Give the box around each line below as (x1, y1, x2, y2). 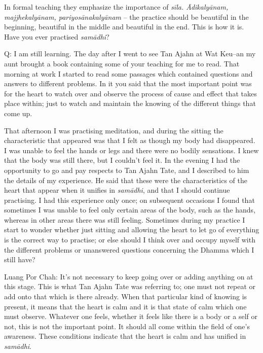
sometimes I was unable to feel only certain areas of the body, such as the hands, (4, 204, 256, 215)
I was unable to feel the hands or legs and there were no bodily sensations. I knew (4, 145, 259, 155)
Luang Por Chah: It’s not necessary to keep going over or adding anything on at (4, 271, 253, 281)
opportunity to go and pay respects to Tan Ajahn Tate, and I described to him (4, 164, 249, 175)
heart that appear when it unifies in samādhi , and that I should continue (4, 185, 230, 195)
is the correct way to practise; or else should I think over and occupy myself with (4, 234, 255, 245)
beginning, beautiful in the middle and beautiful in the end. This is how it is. (4, 21, 244, 32)
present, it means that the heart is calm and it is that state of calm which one (4, 301, 247, 311)
